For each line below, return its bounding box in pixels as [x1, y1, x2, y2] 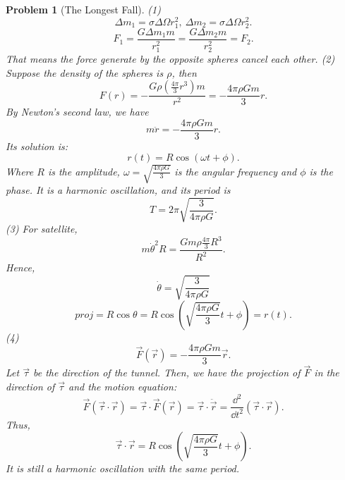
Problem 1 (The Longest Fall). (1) [6, 2, 161, 16]
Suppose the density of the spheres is [6, 65, 164, 80]
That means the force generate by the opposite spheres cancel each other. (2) [6, 51, 335, 66]
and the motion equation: [68, 379, 177, 394]
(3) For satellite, [6, 221, 78, 236]
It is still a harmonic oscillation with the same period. [6, 461, 240, 476]
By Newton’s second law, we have [6, 104, 149, 119]
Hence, [6, 260, 35, 275]
